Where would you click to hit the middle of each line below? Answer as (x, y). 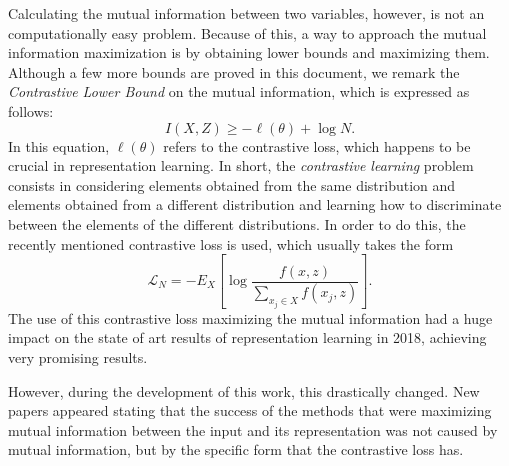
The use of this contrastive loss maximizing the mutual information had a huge (250, 317)
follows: (31, 110)
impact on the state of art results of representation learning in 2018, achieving (247, 337)
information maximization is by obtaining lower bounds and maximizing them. (249, 52)
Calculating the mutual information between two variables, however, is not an (246, 13)
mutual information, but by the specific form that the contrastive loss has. (236, 449)
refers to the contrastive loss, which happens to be (317, 145)
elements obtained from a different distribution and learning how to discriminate (255, 204)
